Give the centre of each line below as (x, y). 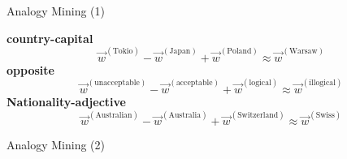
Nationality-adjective (66, 102)
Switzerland (258, 115)
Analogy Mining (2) (56, 145)
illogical (322, 83)
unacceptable (117, 83)
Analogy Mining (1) (56, 11)
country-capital (50, 38)
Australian (114, 115)
